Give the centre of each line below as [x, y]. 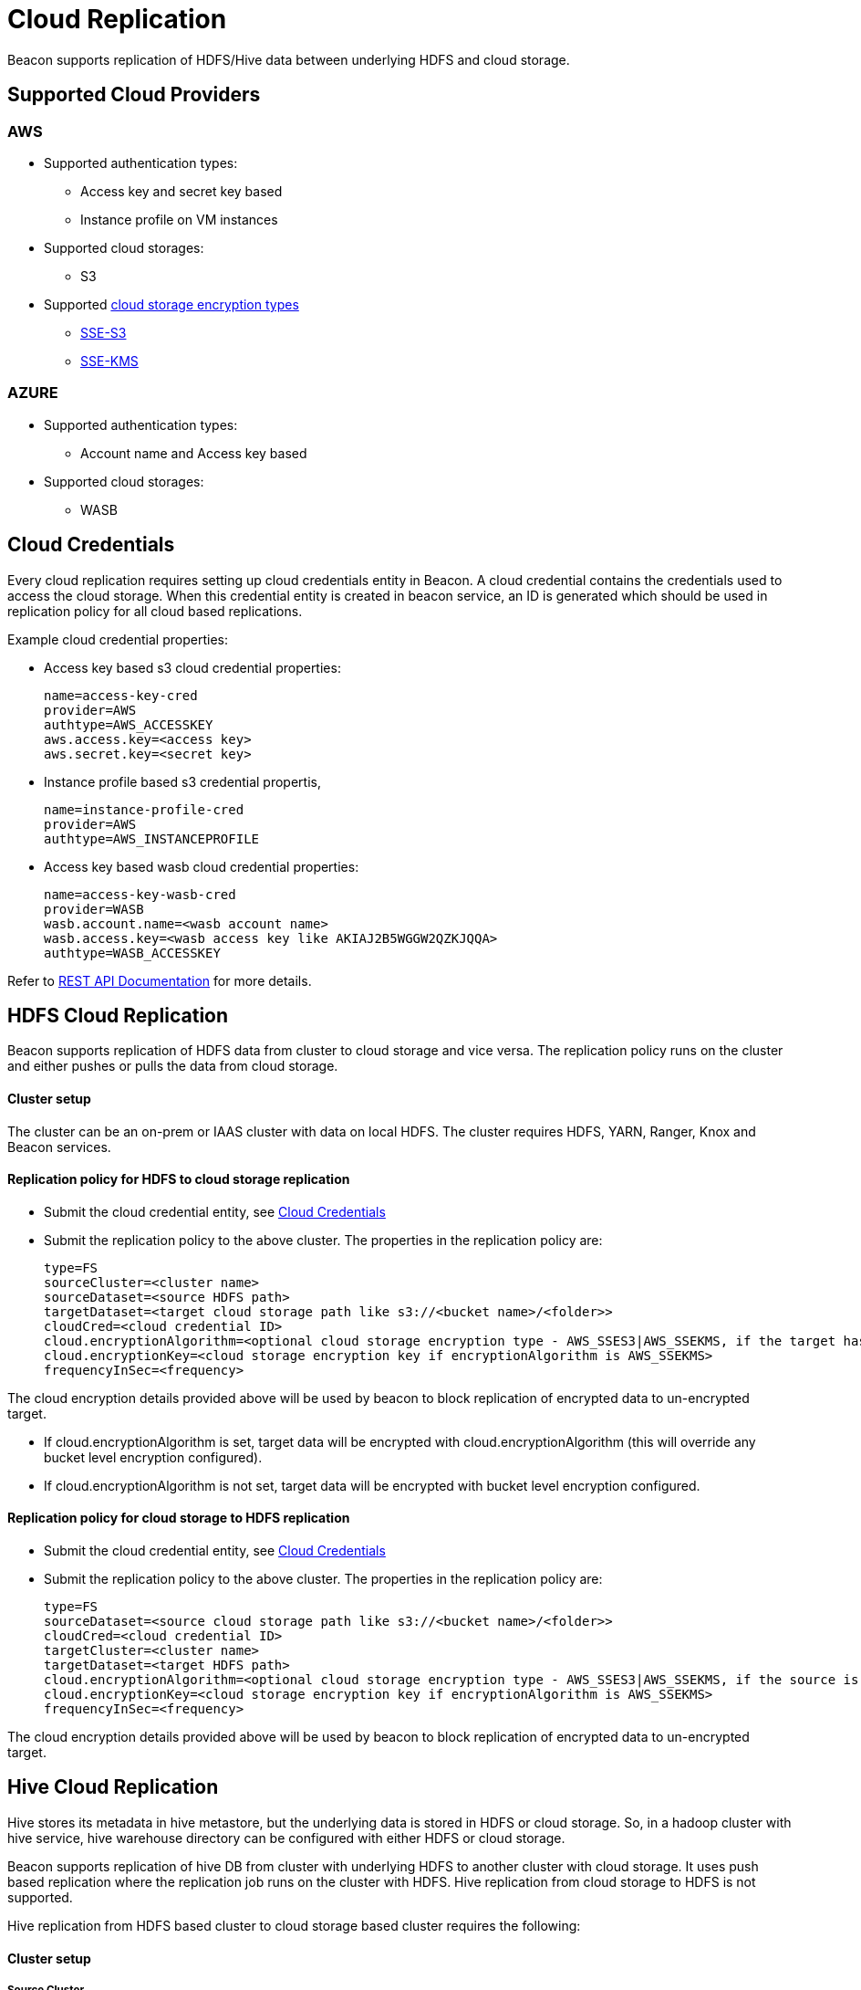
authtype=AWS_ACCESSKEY [129, 724]
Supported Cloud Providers [134, 95]
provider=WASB [94, 909]
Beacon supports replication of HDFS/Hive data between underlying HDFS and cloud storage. [289, 59]
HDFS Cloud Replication [118, 1015]
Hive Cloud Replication [113, 1787]
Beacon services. [59, 1147]
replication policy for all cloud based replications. [155, 611]
